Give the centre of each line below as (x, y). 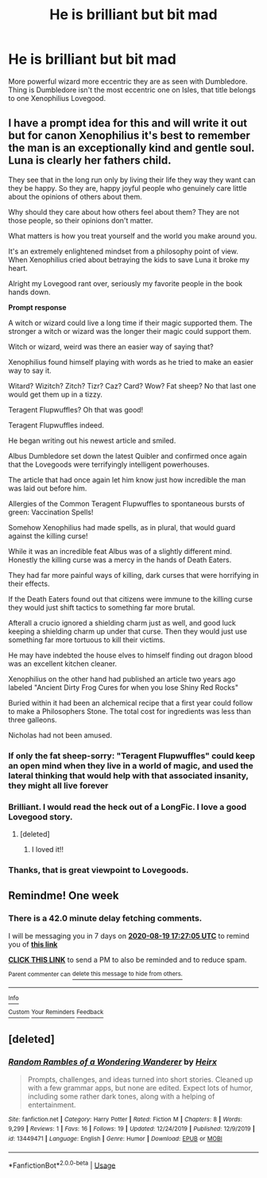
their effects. (29, 583)
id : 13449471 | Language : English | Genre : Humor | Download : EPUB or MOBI (115, 1138)
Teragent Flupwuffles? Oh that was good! (76, 409)
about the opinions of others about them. (75, 196)
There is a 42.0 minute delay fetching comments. (105, 918)
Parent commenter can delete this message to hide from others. (95, 974)
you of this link (33, 944)
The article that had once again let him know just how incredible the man (127, 479)
